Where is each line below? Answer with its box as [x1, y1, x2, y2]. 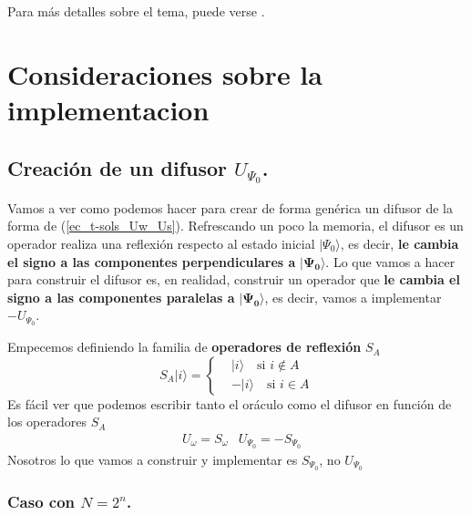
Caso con [7, 489, 76, 512]
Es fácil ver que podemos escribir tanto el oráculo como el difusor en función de [7, 394, 452, 413]
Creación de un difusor [7, 153, 228, 181]
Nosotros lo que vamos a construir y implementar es [7, 449, 298, 469]
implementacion [7, 90, 210, 128]
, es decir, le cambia [340, 233, 459, 252]
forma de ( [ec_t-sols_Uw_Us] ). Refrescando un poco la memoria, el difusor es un [7, 216, 464, 235]
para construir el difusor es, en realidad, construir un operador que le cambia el [7, 270, 460, 289]
